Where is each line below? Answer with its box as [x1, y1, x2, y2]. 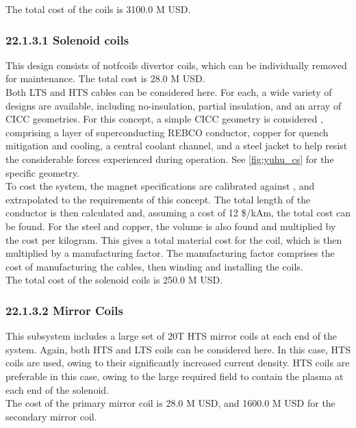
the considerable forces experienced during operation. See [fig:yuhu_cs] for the [5, 151, 334, 166]
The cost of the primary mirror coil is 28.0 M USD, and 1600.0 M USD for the [5, 396, 335, 410]
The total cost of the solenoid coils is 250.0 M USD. [5, 273, 223, 287]
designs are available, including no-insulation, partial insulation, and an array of [5, 98, 342, 112]
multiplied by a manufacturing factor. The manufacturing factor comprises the [5, 246, 335, 260]
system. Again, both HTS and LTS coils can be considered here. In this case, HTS [5, 342, 351, 356]
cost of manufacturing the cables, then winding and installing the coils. [5, 259, 303, 273]
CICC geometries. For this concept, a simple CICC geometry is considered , [5, 112, 323, 126]
